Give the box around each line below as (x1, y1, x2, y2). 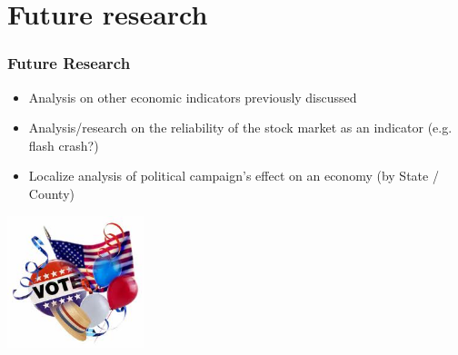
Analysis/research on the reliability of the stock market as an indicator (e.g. (28, 118, 453, 137)
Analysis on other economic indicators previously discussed (28, 87, 357, 106)
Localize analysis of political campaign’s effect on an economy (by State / (28, 166, 439, 185)
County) (28, 183, 75, 202)
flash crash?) (28, 135, 99, 154)
